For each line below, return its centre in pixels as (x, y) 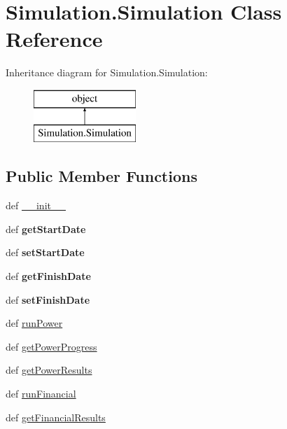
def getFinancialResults (56, 417)
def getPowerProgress (51, 346)
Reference (54, 39)
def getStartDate (46, 228)
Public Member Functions (101, 176)
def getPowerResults (49, 370)
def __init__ (36, 205)
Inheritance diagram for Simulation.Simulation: (107, 72)
